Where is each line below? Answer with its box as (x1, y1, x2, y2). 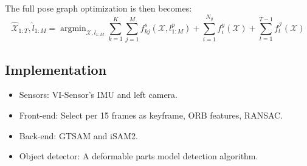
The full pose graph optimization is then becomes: (5, 2, 192, 14)
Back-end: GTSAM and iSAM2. (19, 129, 138, 142)
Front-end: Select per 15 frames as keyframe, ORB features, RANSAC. (19, 108, 283, 121)
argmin (60, 24, 86, 33)
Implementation (5, 60, 107, 78)
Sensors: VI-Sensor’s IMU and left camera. (19, 88, 178, 101)
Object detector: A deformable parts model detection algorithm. (19, 150, 258, 162)
